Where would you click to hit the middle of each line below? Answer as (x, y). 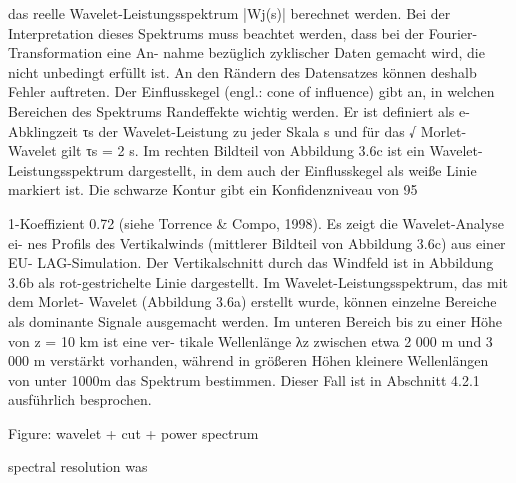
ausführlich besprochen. (80, 399)
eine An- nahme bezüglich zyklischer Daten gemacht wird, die (295, 52)
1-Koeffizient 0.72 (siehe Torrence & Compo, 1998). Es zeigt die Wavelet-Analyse (256, 222)
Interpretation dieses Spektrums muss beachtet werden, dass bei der (216, 32)
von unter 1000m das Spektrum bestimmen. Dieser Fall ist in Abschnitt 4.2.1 (244, 379)
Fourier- (453, 32)
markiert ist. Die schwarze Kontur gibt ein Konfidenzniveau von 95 (213, 189)
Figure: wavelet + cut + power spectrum (133, 432)
